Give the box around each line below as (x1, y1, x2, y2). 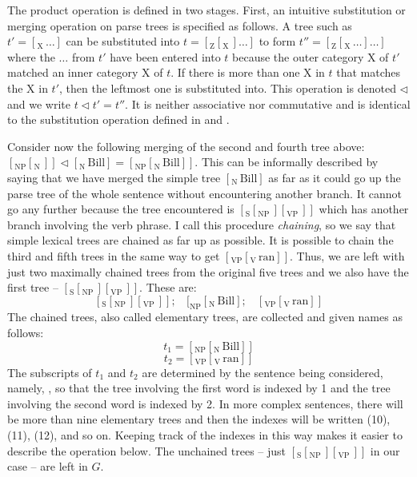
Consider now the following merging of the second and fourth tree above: (7, 137, 365, 154)
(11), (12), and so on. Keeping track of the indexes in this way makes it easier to (7, 427, 403, 443)
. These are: (139, 279, 197, 296)
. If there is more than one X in (170, 64, 325, 81)
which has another (319, 201, 409, 217)
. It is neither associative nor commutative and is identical (125, 95, 411, 112)
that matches (336, 64, 401, 81)
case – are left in (7, 458, 88, 475)
